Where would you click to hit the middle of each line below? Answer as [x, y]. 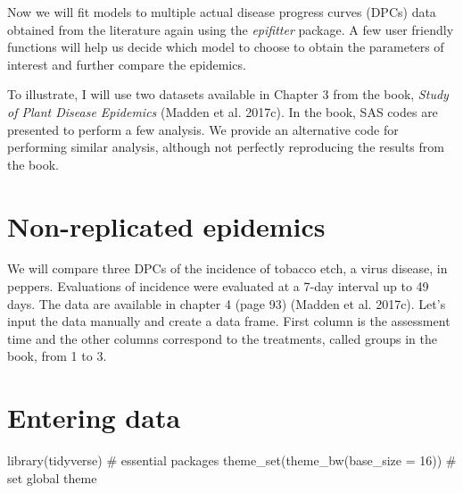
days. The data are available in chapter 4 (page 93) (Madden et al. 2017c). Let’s [227, 303]
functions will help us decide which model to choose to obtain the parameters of [226, 47]
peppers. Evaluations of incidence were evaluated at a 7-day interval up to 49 [218, 286]
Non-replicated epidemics [166, 226]
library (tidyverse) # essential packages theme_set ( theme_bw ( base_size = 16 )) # [232, 460]
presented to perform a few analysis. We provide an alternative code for [203, 129]
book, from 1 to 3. [57, 356]
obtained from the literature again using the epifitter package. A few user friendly [231, 29]
